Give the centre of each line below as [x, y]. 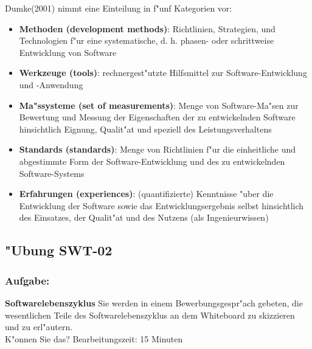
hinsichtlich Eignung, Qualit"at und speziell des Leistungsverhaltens [145, 129]
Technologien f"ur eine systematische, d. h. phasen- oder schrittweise [147, 40]
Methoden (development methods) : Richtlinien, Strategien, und [147, 28]
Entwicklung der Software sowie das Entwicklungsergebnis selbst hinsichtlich [161, 205]
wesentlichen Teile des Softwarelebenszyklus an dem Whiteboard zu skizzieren [150, 315]
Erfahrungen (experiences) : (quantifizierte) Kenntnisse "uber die [146, 194]
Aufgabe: [27, 280]
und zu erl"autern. [39, 327]
